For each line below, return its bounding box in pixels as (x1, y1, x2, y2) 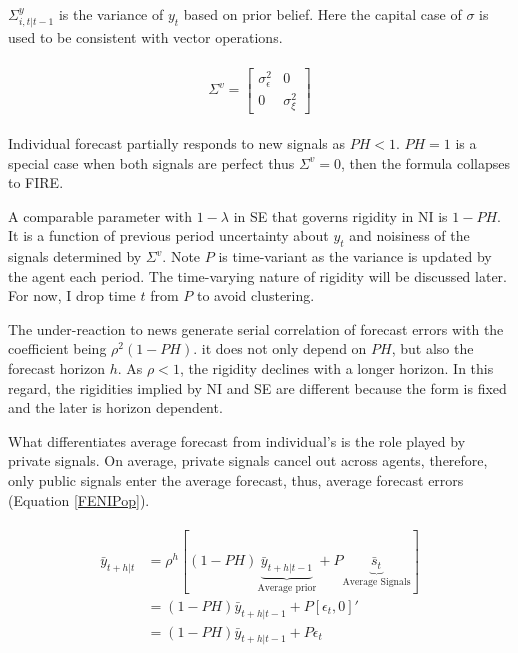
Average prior (257, 583, 317, 594)
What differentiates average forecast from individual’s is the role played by (8, 430, 466, 451)
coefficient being (8, 338, 107, 359)
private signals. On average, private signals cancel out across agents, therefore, (8, 450, 488, 471)
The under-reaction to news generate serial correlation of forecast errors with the (8, 318, 504, 339)
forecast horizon (8, 358, 105, 379)
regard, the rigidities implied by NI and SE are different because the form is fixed (8, 377, 507, 398)
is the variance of (58, 4, 164, 24)
